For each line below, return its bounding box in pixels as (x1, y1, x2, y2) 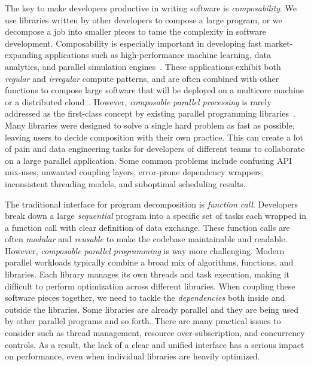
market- (264, 36, 293, 49)
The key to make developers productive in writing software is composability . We (5, 2, 297, 14)
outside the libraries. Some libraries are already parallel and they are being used (5, 303, 299, 315)
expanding (5, 48, 42, 61)
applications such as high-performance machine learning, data (45, 48, 271, 61)
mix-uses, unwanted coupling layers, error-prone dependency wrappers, (5, 166, 264, 178)
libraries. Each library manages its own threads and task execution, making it (5, 268, 290, 280)
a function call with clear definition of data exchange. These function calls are (5, 221, 290, 233)
